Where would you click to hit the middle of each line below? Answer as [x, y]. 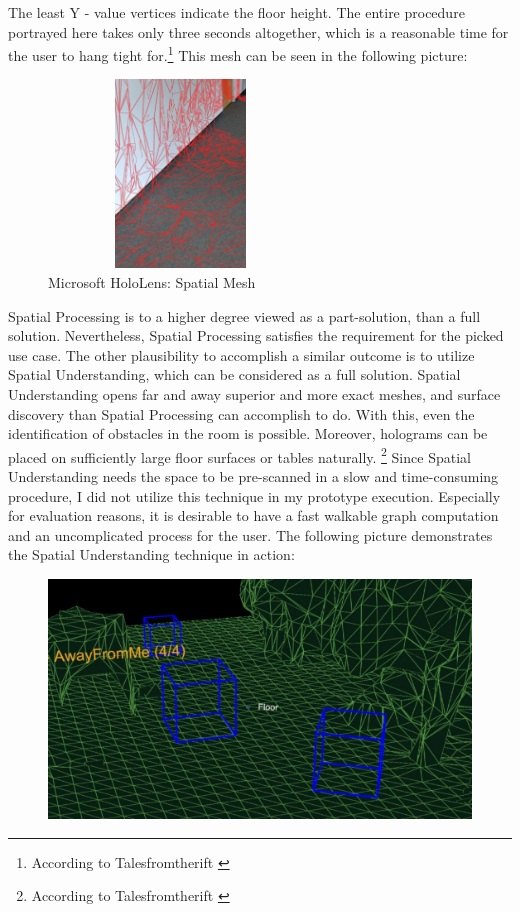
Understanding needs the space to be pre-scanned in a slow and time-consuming [253, 476]
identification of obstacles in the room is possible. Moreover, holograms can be [248, 433]
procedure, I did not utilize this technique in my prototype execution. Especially [254, 495]
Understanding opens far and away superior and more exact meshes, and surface [254, 393]
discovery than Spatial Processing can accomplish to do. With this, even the [241, 413]
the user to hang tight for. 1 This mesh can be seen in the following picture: [238, 53]
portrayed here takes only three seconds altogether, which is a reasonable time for [258, 31]
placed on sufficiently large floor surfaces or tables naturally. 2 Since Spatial [239, 455]
